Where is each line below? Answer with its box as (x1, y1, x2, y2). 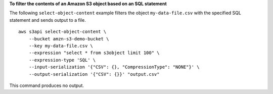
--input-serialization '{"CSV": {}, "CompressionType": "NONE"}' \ (28, 64, 200, 70)
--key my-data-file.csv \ (28, 43, 94, 49)
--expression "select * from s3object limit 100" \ (28, 50, 160, 56)
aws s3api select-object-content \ (18, 29, 107, 35)
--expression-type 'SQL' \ (28, 57, 96, 63)
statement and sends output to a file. (9, 17, 86, 23)
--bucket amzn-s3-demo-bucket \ (28, 36, 109, 41)
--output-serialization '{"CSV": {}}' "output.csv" (28, 71, 160, 77)
